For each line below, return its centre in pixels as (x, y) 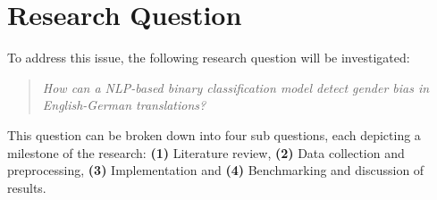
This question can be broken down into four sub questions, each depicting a (214, 134)
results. (27, 187)
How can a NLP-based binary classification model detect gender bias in (236, 87)
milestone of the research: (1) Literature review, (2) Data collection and (206, 152)
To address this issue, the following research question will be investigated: (209, 58)
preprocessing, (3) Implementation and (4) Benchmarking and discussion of (216, 170)
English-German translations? (124, 105)
